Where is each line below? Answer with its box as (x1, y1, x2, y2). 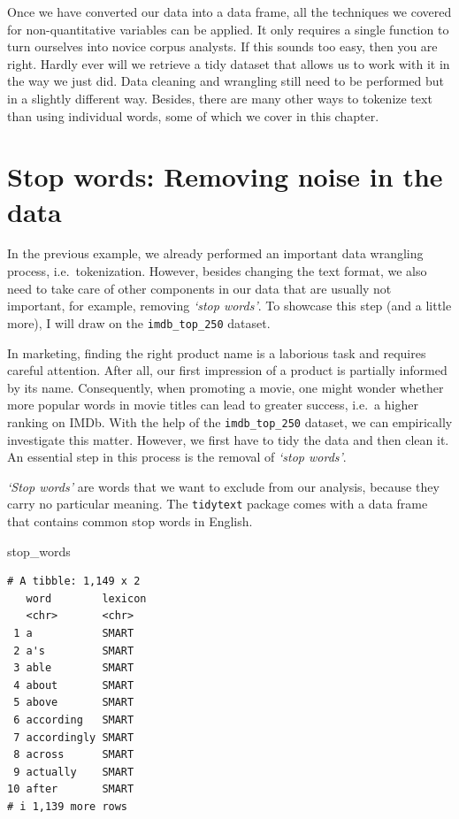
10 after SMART (7, 783, 134, 796)
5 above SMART (13, 696, 134, 709)
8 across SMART (13, 748, 134, 762)
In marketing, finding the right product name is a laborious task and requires (7, 343, 426, 362)
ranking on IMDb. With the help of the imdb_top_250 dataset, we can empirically (7, 412, 453, 431)
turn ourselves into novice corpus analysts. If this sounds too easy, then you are (7, 37, 438, 56)
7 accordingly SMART (13, 731, 134, 744)
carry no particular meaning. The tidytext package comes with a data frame (7, 494, 428, 513)
